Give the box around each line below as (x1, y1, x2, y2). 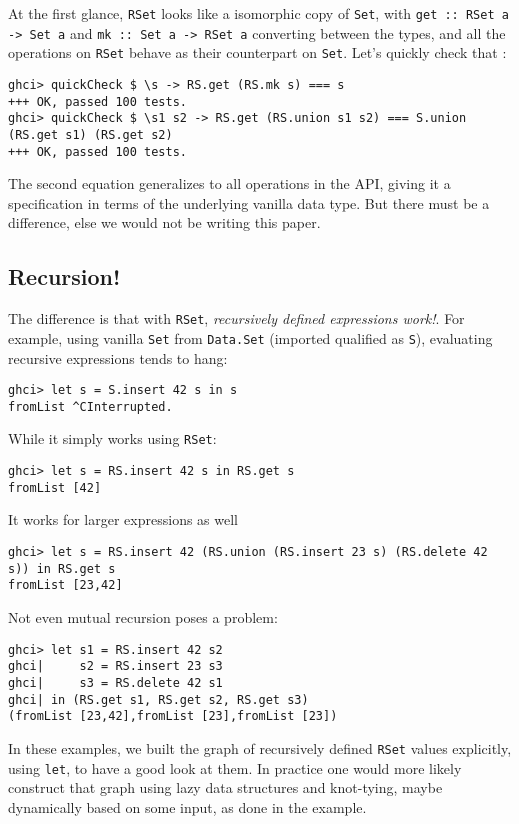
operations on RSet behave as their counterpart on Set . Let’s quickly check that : (8, 42, 507, 63)
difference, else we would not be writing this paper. (8, 212, 321, 233)
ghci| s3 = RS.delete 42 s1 (8, 675, 223, 690)
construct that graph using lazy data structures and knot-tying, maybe (8, 777, 443, 798)
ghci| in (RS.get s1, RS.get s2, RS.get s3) (8, 692, 309, 707)
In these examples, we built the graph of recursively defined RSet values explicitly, (8, 737, 512, 758)
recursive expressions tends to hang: (8, 347, 228, 368)
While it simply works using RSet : (8, 428, 217, 449)
